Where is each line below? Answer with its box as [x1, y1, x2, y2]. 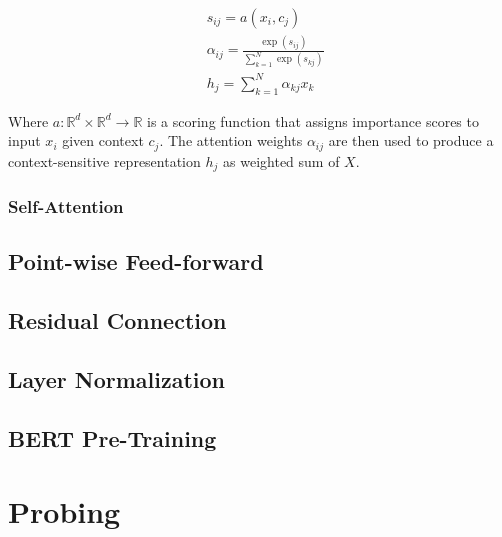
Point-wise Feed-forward [8, 246, 264, 277]
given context [62, 130, 144, 151]
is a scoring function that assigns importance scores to [147, 110, 479, 131]
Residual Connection [8, 305, 227, 336]
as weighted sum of [223, 150, 340, 171]
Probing [8, 491, 121, 532]
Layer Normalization [8, 363, 225, 394]
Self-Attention [8, 194, 124, 219]
